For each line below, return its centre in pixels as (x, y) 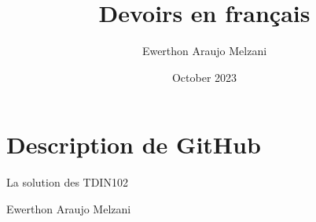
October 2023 (204, 77)
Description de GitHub (134, 144)
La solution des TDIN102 (67, 182)
